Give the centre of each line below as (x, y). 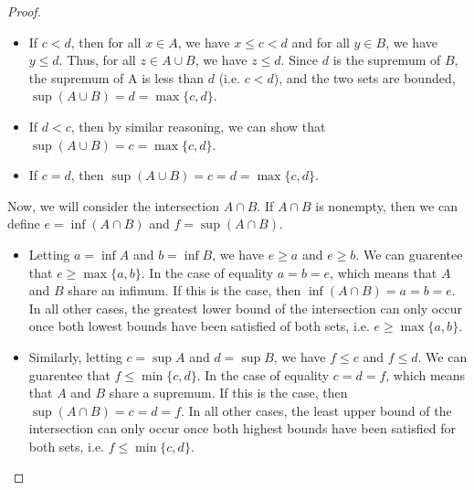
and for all (321, 42)
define (24, 224)
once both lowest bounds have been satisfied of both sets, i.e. (199, 326)
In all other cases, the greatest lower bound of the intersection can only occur (245, 308)
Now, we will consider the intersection (113, 205)
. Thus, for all (97, 60)
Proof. (24, 11)
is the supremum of (387, 60)
